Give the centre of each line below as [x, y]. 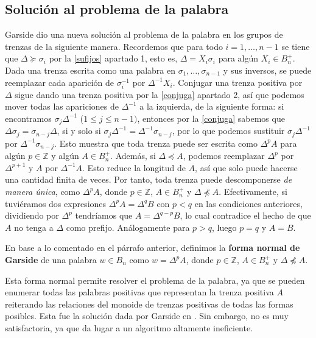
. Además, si [133, 156]
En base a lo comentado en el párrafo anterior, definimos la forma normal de [153, 248]
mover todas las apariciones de [62, 106]
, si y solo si [79, 131]
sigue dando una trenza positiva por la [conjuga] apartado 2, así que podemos [160, 94]
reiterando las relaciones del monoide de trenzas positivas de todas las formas [149, 304]
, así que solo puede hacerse [246, 167]
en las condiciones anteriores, [248, 203]
